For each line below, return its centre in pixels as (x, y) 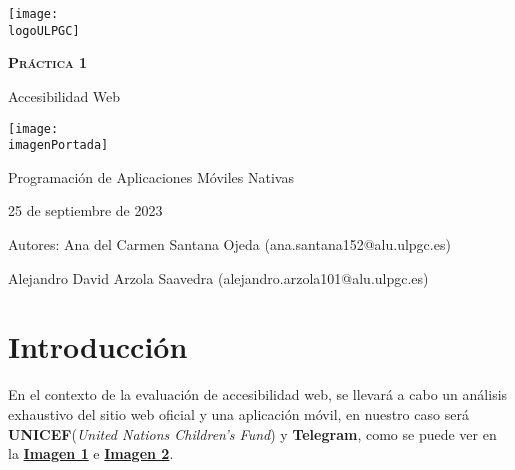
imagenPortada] (58, 145)
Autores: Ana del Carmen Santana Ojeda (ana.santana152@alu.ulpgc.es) (229, 244)
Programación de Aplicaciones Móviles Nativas (151, 176)
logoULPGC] (44, 30)
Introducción (98, 346)
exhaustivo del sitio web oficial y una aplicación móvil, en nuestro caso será (238, 413)
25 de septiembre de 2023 (85, 210)
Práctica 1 (48, 62)
